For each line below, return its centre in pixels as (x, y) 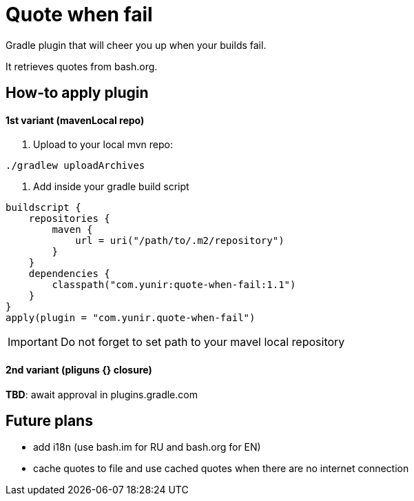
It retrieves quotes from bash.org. (82, 66)
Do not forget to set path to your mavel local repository (203, 342)
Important (33, 342)
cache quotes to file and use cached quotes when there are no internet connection (221, 469)
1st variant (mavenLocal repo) (75, 120)
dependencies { (69, 274)
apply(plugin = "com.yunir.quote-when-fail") (131, 318)
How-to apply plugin (77, 93)
